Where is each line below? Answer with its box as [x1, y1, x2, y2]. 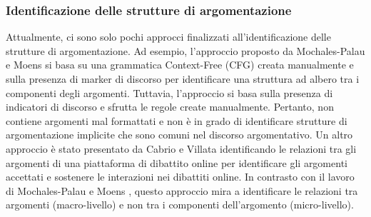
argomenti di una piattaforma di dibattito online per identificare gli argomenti [6, 155, 347, 170]
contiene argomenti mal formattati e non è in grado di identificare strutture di [6, 113, 347, 128]
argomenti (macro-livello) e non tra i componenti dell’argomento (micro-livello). [6, 197, 354, 212]
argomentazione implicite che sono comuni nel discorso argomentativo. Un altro [6, 127, 353, 142]
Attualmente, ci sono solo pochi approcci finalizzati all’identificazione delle [6, 29, 331, 44]
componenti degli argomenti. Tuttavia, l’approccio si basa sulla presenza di [6, 85, 333, 100]
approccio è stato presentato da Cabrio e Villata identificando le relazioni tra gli [6, 141, 357, 156]
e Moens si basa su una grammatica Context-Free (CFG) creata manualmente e [6, 57, 354, 72]
